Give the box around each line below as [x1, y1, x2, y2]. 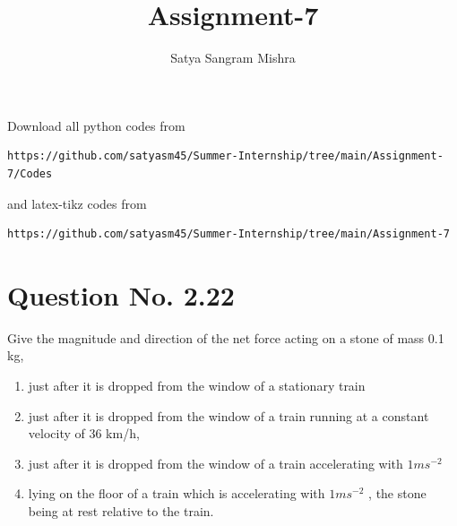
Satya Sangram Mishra [170, 48, 296, 67]
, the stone [368, 484, 427, 503]
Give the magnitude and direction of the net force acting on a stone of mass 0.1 [7, 328, 444, 347]
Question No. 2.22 [7, 276, 235, 313]
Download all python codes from [7, 116, 185, 134]
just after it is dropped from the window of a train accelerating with [28, 453, 403, 472]
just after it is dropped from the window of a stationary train [28, 376, 366, 394]
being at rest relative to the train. [28, 501, 214, 520]
